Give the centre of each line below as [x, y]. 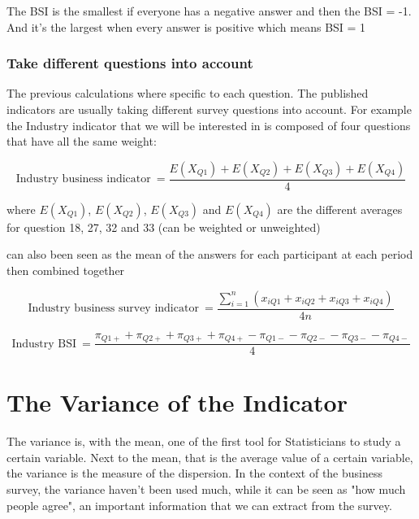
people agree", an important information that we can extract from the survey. [199, 505]
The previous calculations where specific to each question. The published [188, 93]
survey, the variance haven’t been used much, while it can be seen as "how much [206, 489]
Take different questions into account [130, 63]
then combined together [66, 270]
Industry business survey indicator [113, 309]
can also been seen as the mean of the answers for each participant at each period [210, 254]
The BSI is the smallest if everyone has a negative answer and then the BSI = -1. [209, 11]
